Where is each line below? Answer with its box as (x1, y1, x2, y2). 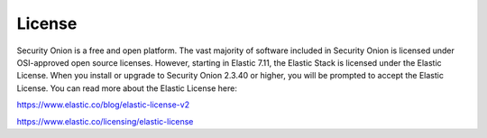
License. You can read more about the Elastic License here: (16, 82, 238, 94)
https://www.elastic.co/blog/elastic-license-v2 (16, 99, 189, 110)
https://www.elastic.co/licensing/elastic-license (16, 115, 194, 126)
